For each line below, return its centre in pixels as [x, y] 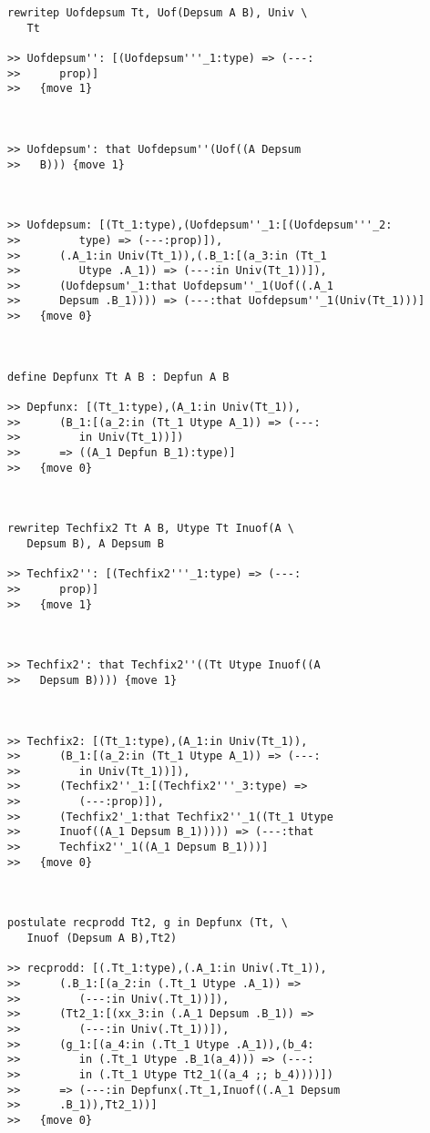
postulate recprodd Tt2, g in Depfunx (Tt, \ [148, 923]
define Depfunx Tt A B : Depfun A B [118, 377]
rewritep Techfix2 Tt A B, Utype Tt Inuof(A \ [151, 529]
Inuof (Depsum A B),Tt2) [102, 939]
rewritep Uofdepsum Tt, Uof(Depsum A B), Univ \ [158, 13]
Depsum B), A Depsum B [95, 543]
